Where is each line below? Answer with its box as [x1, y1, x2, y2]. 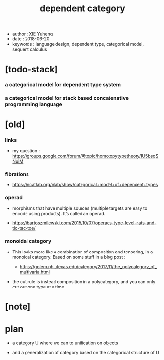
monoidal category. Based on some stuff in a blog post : [12, 254, 126, 260]
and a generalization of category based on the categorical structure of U [12, 349, 160, 355]
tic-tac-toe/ [12, 225, 36, 231]
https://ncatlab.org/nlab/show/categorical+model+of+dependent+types [12, 182, 158, 187]
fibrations [5, 171, 29, 178]
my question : [12, 147, 40, 153]
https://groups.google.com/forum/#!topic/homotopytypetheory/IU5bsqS [12, 153, 159, 159]
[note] [5, 301, 31, 312]
